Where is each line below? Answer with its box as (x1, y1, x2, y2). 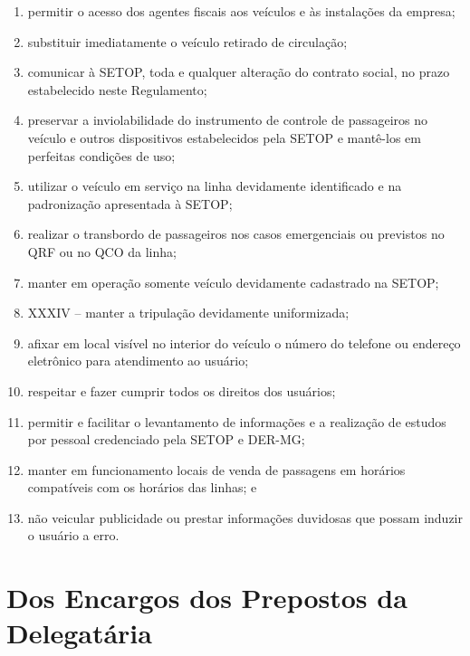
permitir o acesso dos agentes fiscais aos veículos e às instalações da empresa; (27, 2, 456, 20)
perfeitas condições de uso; (27, 146, 176, 165)
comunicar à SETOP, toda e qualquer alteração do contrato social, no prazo (27, 62, 450, 81)
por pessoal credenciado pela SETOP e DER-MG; (27, 430, 305, 449)
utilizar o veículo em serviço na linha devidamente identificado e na (27, 176, 402, 195)
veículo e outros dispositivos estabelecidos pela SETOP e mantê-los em (27, 128, 421, 147)
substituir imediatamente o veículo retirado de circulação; (27, 32, 348, 51)
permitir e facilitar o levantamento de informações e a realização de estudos (27, 412, 446, 431)
